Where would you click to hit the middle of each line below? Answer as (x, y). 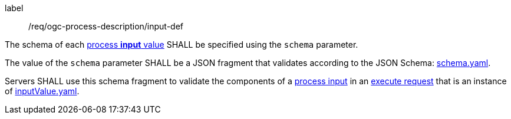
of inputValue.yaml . (42, 91)
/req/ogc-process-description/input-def (106, 26)
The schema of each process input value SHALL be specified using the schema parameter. (182, 44)
